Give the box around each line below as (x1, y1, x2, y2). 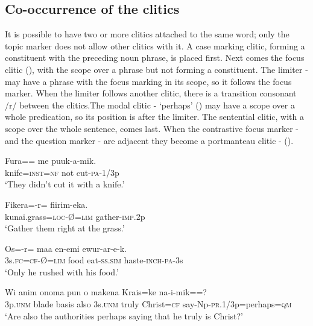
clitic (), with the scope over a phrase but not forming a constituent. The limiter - (5, 63, 308, 75)
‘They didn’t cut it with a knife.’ (5, 178, 125, 190)
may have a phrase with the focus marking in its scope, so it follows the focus (5, 75, 292, 87)
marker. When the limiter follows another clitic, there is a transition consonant (5, 87, 297, 99)
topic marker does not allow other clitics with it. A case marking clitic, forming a (5, 39, 305, 52)
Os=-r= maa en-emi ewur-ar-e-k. (5, 242, 127, 254)
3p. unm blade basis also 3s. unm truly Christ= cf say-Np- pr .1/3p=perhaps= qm (5, 298, 292, 310)
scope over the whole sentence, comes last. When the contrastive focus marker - (5, 122, 299, 134)
